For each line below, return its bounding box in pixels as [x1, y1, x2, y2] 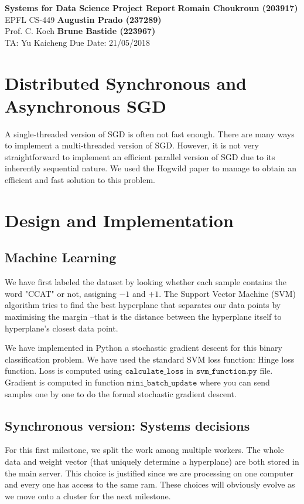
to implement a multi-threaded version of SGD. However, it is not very [5, 139, 259, 151]
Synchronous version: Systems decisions [5, 416, 250, 434]
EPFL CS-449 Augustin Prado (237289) [5, 13, 162, 25]
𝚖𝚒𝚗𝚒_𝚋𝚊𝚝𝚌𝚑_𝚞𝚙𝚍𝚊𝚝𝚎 [127, 378, 197, 387]
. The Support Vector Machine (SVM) [159, 287, 296, 299]
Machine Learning [5, 248, 117, 266]
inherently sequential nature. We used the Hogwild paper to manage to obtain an [5, 162, 297, 174]
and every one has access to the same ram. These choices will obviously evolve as [5, 478, 295, 491]
